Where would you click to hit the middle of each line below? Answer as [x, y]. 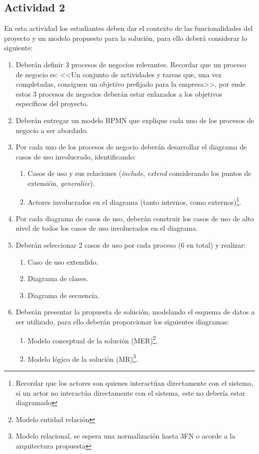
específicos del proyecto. [52, 103]
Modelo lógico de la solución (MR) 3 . [83, 358]
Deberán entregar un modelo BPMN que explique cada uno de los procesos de [135, 120]
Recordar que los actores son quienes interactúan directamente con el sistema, [134, 383]
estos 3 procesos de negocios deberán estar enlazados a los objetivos [119, 93]
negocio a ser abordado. [52, 130]
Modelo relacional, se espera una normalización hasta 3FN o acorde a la [126, 436]
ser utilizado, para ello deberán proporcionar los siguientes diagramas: [122, 321]
